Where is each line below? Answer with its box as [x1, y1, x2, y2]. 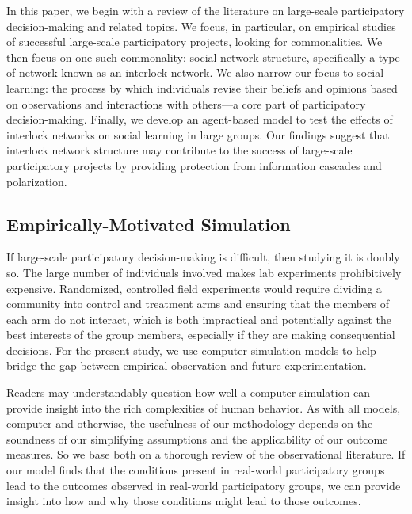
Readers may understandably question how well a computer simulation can [6, 384, 371, 401]
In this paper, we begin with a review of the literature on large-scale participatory [6, 2, 405, 18]
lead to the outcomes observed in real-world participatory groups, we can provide [6, 477, 401, 493]
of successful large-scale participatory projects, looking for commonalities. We [6, 33, 383, 50]
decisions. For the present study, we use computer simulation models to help [6, 341, 376, 358]
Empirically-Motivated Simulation [6, 211, 291, 236]
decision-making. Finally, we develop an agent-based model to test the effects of [6, 111, 393, 128]
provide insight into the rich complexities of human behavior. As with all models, [6, 399, 401, 416]
